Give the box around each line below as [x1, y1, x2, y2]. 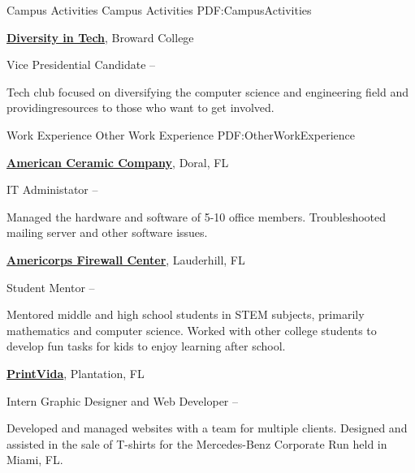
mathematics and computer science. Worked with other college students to [6, 321, 377, 338]
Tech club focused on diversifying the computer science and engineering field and [6, 83, 409, 100]
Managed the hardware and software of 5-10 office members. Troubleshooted [6, 208, 387, 225]
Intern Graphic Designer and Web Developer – [6, 392, 239, 409]
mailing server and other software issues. [6, 224, 208, 241]
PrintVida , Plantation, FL [6, 364, 145, 381]
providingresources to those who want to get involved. [6, 99, 275, 116]
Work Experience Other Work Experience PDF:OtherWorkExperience [6, 126, 355, 143]
